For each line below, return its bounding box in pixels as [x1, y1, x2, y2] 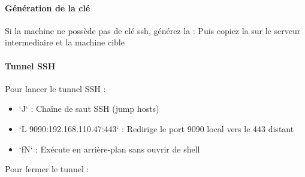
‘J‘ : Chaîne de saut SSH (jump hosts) [19, 102, 159, 115]
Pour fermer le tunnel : [5, 163, 89, 175]
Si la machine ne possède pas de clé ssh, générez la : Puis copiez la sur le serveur [5, 24, 301, 36]
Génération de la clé [5, 1, 90, 14]
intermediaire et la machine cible [5, 36, 125, 48]
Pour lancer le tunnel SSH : [5, 82, 106, 94]
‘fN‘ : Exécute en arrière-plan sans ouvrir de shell [19, 142, 200, 155]
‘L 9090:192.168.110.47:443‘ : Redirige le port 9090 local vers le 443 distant [19, 122, 294, 135]
